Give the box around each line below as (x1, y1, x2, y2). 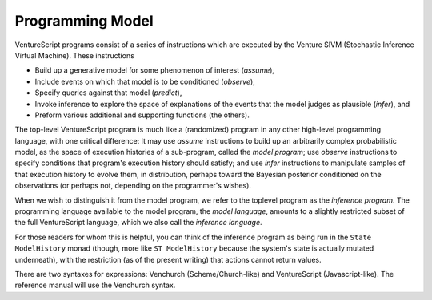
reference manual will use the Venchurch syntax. (14, 280, 176, 290)
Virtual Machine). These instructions (14, 50, 135, 60)
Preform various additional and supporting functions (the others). (34, 110, 250, 120)
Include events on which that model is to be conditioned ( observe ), (34, 77, 255, 86)
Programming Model (14, 12, 154, 30)
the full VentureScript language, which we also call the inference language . (14, 218, 263, 227)
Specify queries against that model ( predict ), (34, 88, 182, 97)
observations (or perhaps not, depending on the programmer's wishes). (14, 180, 252, 191)
